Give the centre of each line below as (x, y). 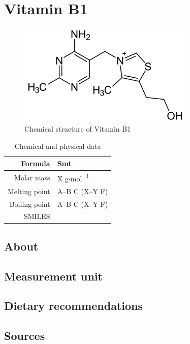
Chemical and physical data (58, 146)
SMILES (37, 216)
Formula (35, 163)
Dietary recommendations (73, 306)
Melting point (29, 191)
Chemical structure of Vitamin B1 (78, 129)
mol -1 (80, 178)
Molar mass (32, 178)
